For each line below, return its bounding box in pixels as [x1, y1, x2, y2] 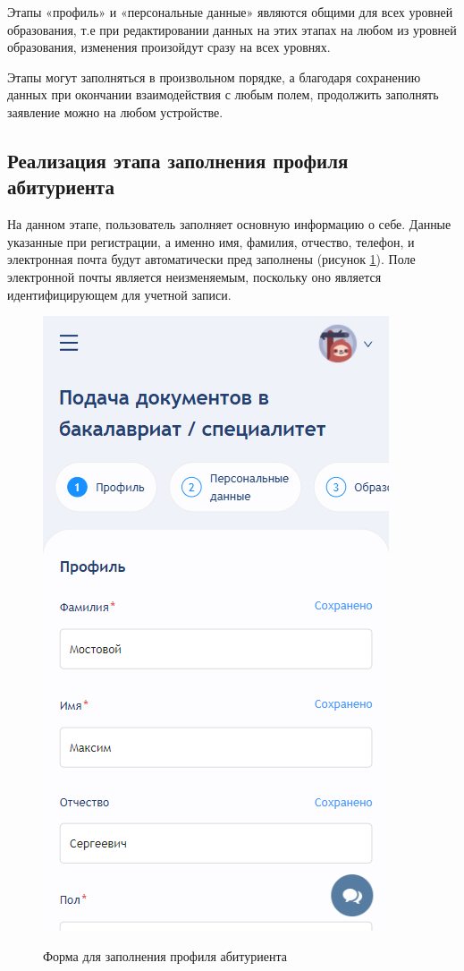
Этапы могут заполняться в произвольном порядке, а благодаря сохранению [7, 67, 421, 86]
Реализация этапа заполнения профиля [7, 146, 349, 174]
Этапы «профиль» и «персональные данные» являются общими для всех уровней [7, 3, 453, 21]
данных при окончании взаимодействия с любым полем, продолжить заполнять [7, 85, 439, 104]
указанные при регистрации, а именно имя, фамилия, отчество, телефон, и [7, 232, 415, 251]
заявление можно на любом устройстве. [7, 102, 224, 121]
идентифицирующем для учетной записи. [7, 285, 232, 303]
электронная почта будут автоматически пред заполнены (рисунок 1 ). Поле [7, 250, 416, 268]
